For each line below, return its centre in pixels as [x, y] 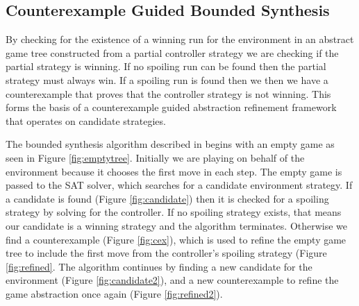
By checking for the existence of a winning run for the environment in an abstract [180, 39]
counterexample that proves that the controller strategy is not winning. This [168, 93]
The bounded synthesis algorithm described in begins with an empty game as [170, 144]
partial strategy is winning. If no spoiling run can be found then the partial [166, 66]
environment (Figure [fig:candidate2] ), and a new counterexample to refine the [172, 280]
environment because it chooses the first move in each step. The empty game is [174, 171]
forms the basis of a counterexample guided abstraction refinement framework [171, 107]
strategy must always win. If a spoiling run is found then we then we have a [167, 79]
